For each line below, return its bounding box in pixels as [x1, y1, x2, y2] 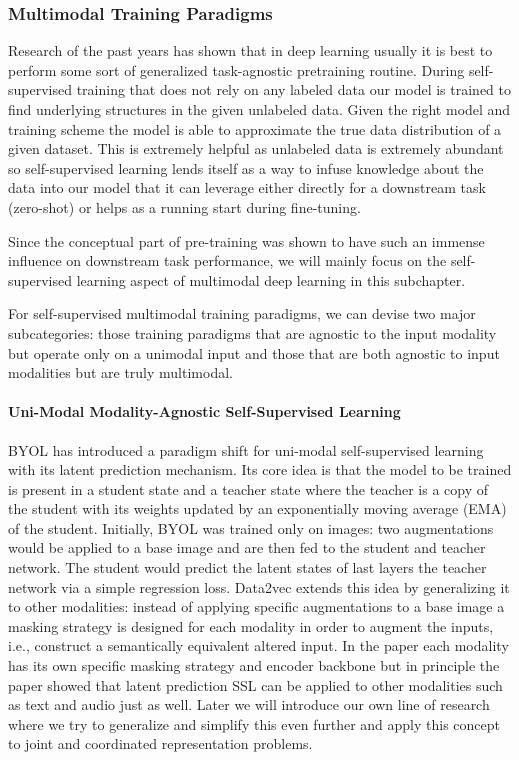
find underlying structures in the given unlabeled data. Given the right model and [8, 99, 511, 119]
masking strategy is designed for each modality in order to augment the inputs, [8, 615, 494, 636]
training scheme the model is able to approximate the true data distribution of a [8, 118, 502, 139]
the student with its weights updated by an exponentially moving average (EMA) [8, 498, 507, 519]
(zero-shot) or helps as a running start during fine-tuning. [8, 196, 361, 217]
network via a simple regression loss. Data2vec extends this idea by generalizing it [8, 576, 510, 597]
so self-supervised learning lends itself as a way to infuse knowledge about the [8, 157, 484, 178]
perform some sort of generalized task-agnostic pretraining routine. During [8, 59, 465, 80]
